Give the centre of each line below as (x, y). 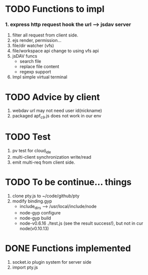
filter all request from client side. (45, 35)
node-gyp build (35, 218)
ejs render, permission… (37, 40)
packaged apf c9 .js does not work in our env (57, 117)
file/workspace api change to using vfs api (55, 51)
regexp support (35, 72)
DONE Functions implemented (68, 248)
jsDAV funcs (25, 56)
